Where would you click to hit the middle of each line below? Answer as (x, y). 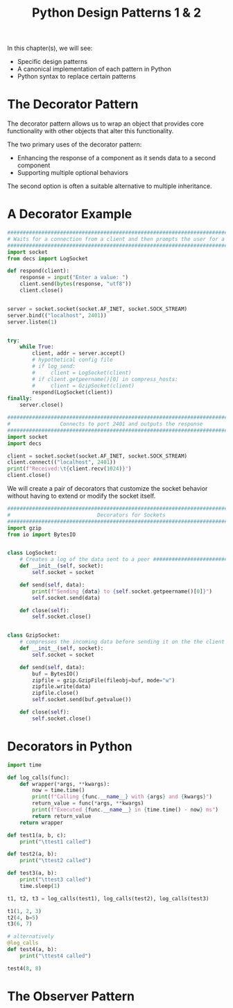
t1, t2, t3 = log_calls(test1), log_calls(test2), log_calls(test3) (108, 898)
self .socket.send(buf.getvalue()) (82, 700)
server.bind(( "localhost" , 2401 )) (57, 315)
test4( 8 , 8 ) (24, 968)
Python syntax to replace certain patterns (77, 76)
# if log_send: (54, 367)
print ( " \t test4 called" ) (55, 956)
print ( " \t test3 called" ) (55, 880)
